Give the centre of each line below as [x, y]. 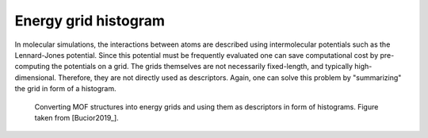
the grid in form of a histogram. [65, 89]
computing [32, 67]
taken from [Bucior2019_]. [76, 117]
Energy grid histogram [90, 21]
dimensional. [36, 77]
